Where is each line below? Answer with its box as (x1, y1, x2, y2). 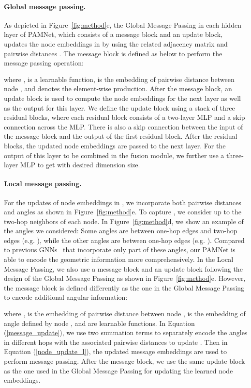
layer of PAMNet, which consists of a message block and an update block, (4, 29, 223, 39)
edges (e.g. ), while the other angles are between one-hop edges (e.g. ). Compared (4, 235, 245, 245)
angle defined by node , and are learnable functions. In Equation (4, 318, 195, 328)
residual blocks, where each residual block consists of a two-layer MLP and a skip (4, 112, 245, 122)
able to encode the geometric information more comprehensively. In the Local (4, 254, 234, 264)
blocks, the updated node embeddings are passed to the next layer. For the (4, 140, 226, 150)
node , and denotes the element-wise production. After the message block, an (4, 83, 232, 94)
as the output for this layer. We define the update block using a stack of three (4, 102, 235, 113)
